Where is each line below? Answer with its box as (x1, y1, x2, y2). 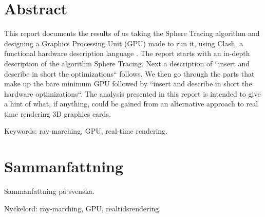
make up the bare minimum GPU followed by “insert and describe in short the (4, 78, 252, 89)
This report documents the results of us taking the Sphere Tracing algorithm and (4, 28, 260, 39)
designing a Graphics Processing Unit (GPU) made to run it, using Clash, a (4, 38, 243, 48)
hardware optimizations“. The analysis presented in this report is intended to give (4, 88, 261, 99)
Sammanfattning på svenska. (4, 186, 94, 196)
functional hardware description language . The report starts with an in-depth (4, 48, 250, 59)
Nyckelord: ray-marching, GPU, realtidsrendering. (4, 203, 161, 213)
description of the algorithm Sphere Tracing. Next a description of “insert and (4, 58, 250, 68)
